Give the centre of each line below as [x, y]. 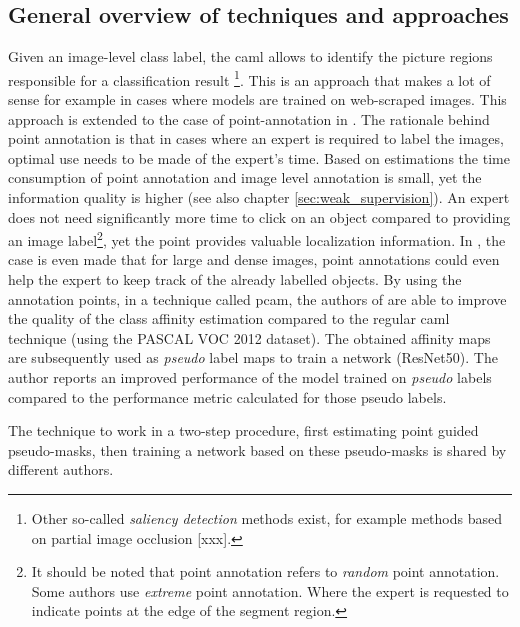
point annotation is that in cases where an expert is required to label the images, [256, 138]
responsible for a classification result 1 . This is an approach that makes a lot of [249, 78]
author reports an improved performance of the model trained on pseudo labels [250, 377]
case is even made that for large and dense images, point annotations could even [254, 259]
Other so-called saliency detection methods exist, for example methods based [266, 517]
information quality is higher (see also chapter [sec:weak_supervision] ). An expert [259, 197]
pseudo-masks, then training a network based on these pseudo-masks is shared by [257, 449]
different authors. [61, 469]
